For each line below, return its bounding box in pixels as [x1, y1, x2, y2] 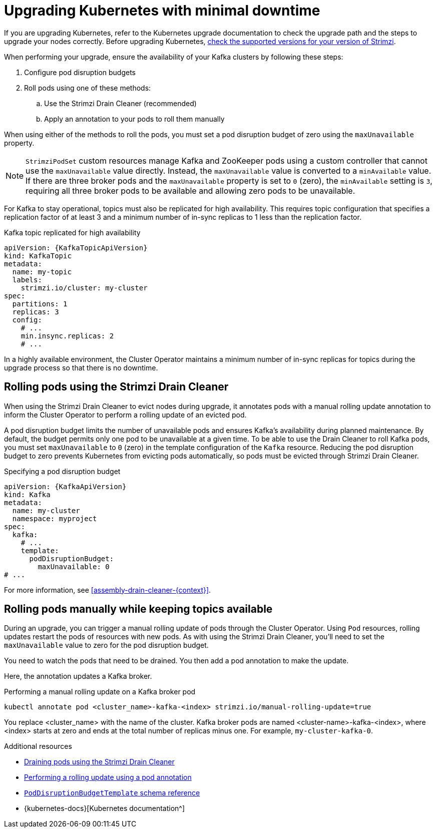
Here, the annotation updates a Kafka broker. [4, 672, 152, 681]
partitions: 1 [12, 299, 68, 308]
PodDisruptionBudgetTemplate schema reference [24, 788, 200, 797]
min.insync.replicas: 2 [21, 331, 114, 340]
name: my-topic [12, 267, 72, 276]
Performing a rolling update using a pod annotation [24, 773, 192, 782]
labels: [12, 275, 42, 284]
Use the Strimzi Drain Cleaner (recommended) [44, 99, 197, 108]
